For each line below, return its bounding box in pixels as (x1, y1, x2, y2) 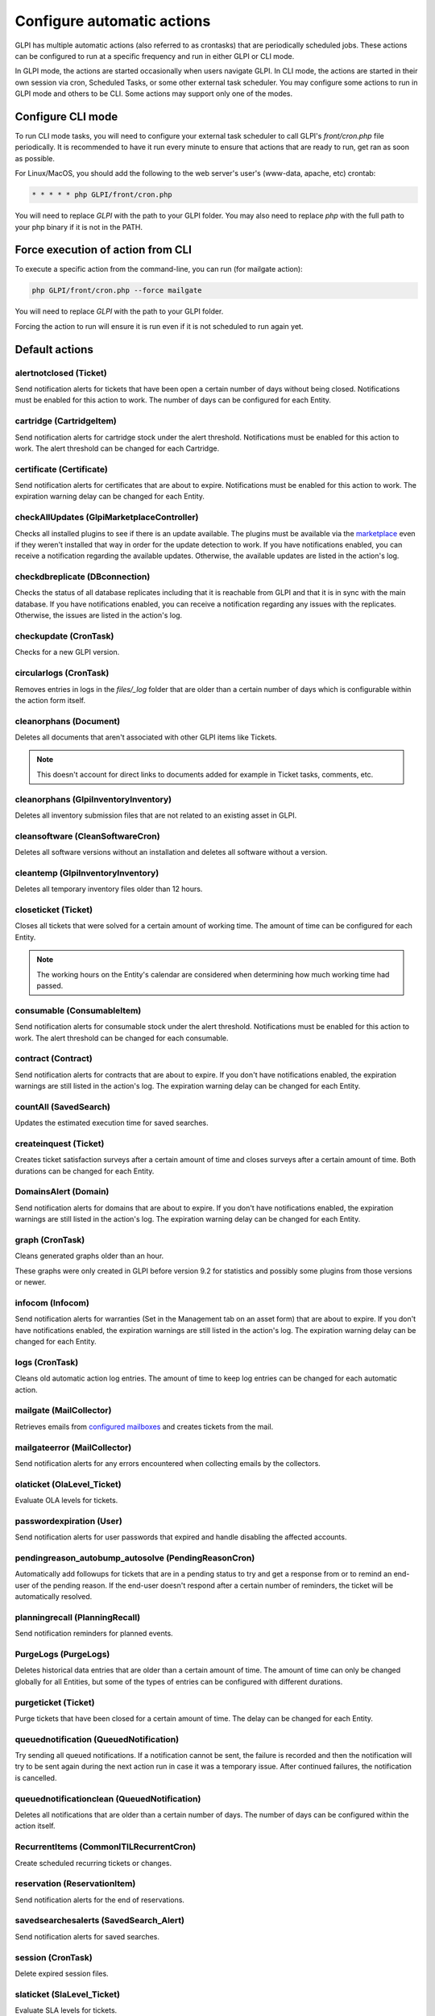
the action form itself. (14, 695, 86, 705)
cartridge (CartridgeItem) (14, 415, 117, 427)
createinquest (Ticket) (14, 1138, 105, 1149)
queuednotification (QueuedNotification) (14, 1734, 180, 1745)
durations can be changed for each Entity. (14, 1166, 155, 1176)
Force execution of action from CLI (14, 243, 193, 257)
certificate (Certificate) (14, 464, 108, 475)
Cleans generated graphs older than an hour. (14, 1251, 164, 1261)
